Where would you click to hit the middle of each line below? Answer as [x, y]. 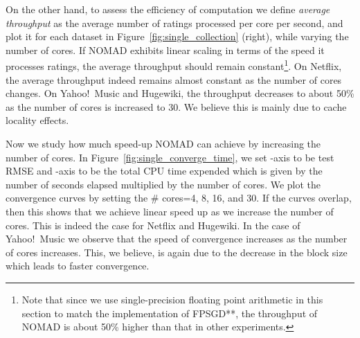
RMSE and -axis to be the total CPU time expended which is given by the [164, 171]
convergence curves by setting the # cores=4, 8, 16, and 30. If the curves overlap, [179, 198]
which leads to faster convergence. [78, 266]
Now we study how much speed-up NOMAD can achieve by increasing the [163, 143]
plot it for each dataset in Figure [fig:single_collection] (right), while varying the [177, 36]
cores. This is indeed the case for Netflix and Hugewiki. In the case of [153, 225]
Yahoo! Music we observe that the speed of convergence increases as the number [177, 239]
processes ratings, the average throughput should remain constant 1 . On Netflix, [174, 65]
